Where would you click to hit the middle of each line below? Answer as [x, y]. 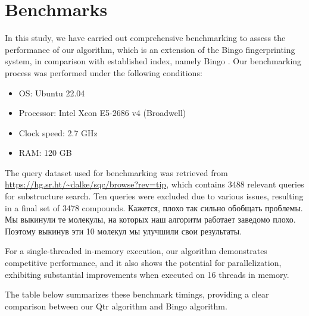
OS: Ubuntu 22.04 [52, 93]
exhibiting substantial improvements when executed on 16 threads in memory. [147, 274]
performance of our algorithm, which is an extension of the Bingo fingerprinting [150, 49]
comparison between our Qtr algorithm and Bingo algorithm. [116, 306]
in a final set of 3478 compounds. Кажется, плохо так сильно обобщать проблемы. [154, 207]
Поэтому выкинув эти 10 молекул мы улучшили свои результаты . [124, 231]
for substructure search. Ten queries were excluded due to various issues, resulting [154, 196]
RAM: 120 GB [45, 153]
